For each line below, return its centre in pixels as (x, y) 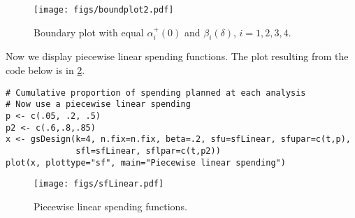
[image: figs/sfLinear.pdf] (99, 184)
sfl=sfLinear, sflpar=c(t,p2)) (148, 151)
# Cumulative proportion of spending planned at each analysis (156, 93)
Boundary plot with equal (89, 32)
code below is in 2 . (45, 70)
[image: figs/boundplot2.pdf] (104, 10)
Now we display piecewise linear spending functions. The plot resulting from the (177, 56)
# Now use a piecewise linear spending (98, 104)
